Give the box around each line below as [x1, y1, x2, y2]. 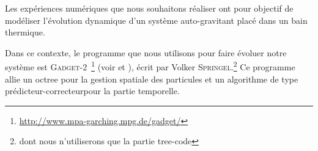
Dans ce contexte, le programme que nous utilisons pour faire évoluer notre [5, 46, 287, 59]
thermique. [5, 26, 45, 39]
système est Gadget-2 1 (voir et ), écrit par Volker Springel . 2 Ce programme [5, 59, 295, 73]
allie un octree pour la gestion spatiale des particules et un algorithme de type [5, 72, 298, 85]
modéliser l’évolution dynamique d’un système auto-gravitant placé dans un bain [5, 13, 308, 26]
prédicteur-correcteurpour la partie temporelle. [5, 84, 180, 97]
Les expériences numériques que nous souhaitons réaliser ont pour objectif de [5, 2, 294, 14]
